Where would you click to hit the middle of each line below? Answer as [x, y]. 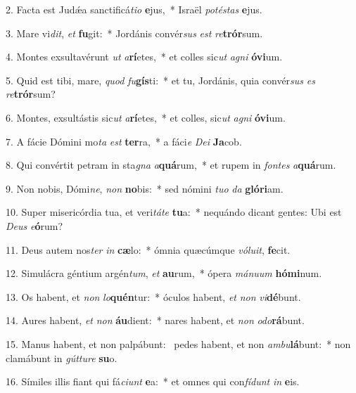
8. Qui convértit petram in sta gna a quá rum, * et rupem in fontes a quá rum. [171, 165]
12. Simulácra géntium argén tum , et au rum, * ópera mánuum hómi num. [164, 273]
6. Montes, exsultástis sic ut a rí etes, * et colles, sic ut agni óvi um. [146, 117]
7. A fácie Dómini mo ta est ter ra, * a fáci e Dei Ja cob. [124, 141]
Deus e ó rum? [34, 225]
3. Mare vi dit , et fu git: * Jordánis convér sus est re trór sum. [134, 33]
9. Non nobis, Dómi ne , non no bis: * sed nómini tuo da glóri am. [145, 188]
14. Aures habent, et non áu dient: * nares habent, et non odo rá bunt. [155, 320]
